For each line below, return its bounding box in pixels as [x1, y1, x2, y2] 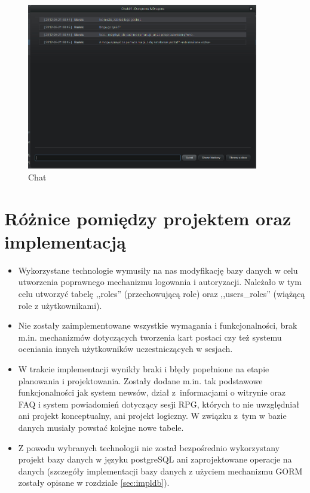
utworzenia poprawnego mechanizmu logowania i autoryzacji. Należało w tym [18, 275, 302, 288]
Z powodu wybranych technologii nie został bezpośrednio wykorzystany [18, 441, 280, 454]
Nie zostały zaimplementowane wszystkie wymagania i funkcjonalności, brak [18, 319, 297, 332]
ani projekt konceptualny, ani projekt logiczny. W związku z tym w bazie [18, 409, 287, 422]
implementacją [4, 229, 126, 253]
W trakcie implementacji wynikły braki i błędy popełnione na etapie [18, 363, 269, 375]
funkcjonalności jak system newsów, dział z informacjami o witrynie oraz [18, 386, 286, 399]
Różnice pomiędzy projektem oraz [4, 206, 291, 230]
